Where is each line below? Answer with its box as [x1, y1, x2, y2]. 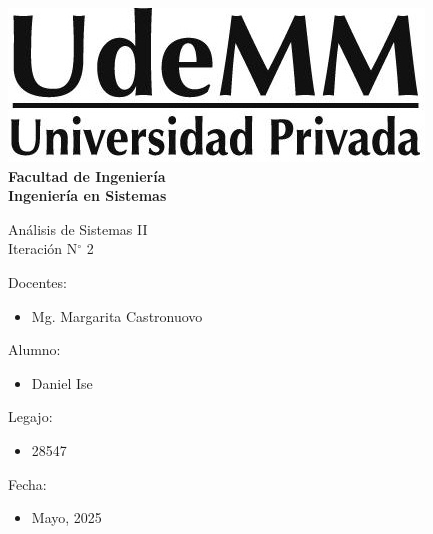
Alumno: [8, 339, 61, 360]
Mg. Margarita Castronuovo [31, 305, 203, 326]
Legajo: [8, 406, 53, 427]
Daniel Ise [31, 372, 93, 393]
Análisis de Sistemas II [8, 218, 148, 239]
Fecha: [8, 473, 47, 494]
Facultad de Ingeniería [8, 165, 166, 186]
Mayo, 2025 [31, 507, 102, 528]
